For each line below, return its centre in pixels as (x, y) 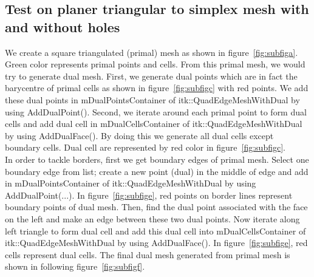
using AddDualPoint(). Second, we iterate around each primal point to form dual (156, 111)
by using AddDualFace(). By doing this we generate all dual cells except (139, 135)
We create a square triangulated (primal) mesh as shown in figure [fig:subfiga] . (152, 52)
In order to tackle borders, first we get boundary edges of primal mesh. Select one (157, 159)
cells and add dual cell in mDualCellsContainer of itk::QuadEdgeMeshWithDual (154, 124)
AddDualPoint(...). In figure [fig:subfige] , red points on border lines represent (149, 195)
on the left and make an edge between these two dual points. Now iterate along (152, 218)
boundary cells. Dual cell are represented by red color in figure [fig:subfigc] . (145, 147)
